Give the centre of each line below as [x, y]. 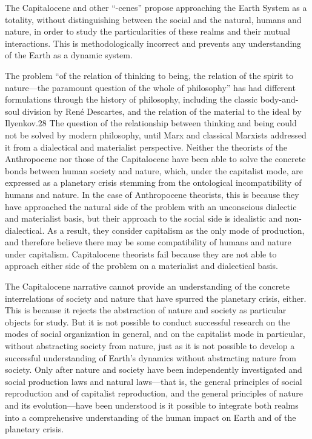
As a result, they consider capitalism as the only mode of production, [176, 230]
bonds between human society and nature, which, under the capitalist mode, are [154, 170]
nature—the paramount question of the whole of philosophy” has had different [150, 87]
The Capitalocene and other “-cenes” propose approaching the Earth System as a [156, 7]
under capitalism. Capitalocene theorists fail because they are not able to [141, 254]
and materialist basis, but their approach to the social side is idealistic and [144, 218]
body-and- [279, 99]
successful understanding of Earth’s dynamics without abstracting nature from [151, 357]
